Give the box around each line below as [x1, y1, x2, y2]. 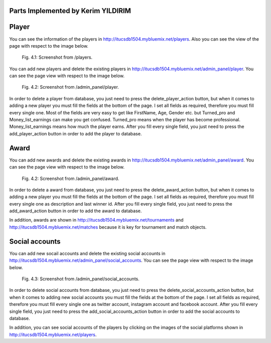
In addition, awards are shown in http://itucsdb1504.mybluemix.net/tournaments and [9, 217, 184, 223]
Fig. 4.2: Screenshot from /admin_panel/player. [22, 84, 119, 90]
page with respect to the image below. [9, 43, 89, 49]
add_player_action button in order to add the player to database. [9, 130, 142, 136]
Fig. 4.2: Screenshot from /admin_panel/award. [22, 176, 119, 182]
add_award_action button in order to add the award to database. [9, 208, 142, 214]
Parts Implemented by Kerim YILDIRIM [9, 7, 131, 15]
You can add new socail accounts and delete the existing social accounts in [9, 250, 166, 256]
